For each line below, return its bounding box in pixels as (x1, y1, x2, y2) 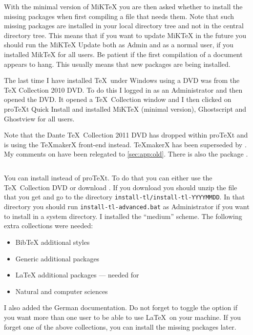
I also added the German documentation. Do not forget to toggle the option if (4, 302, 238, 313)
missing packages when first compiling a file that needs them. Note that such (4, 11, 234, 21)
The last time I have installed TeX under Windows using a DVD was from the (4, 75, 240, 85)
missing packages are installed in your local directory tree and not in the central (4, 20, 244, 31)
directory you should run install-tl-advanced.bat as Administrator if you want (4, 201, 250, 212)
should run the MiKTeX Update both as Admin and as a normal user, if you (4, 39, 233, 50)
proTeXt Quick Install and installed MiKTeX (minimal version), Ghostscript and (4, 103, 247, 114)
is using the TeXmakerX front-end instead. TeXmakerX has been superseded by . (4, 139, 247, 149)
